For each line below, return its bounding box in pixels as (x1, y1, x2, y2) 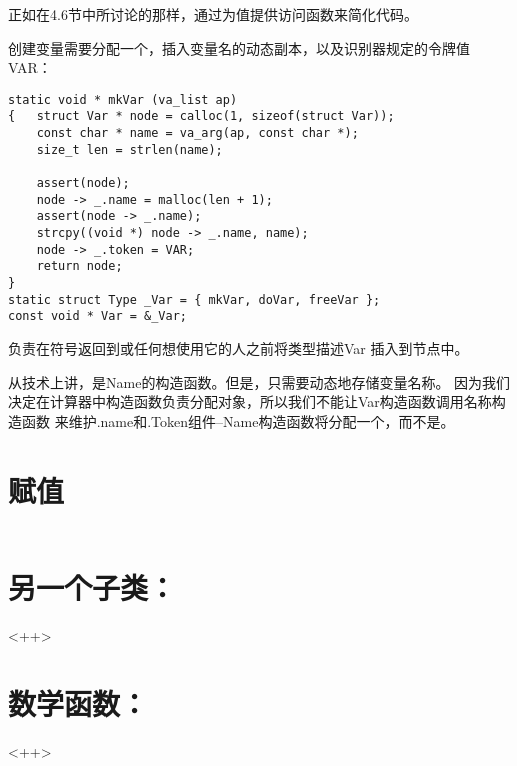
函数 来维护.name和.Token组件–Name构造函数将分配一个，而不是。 (21, 410, 455, 431)
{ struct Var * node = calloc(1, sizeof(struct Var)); (8, 109, 395, 124)
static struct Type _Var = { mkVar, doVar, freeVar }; (8, 292, 381, 307)
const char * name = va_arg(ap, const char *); (36, 126, 359, 141)
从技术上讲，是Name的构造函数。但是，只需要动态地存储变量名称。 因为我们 (8, 371, 511, 392)
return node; (36, 259, 123, 274)
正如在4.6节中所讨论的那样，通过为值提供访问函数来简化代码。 (8, 4, 418, 24)
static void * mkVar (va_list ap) (8, 92, 238, 107)
